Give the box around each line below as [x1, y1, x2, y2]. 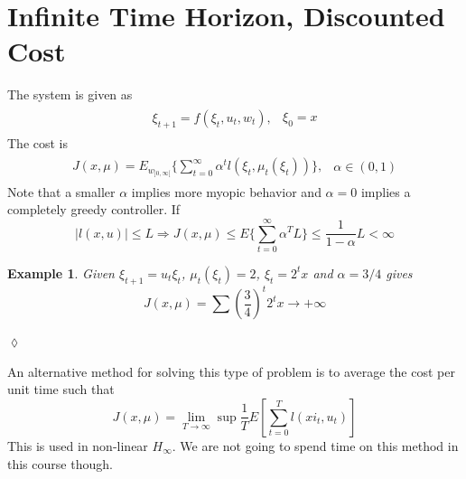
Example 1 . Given [7, 263, 115, 282]
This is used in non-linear [7, 436, 148, 455]
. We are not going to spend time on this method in [172, 436, 459, 455]
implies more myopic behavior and [131, 182, 322, 201]
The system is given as [7, 85, 133, 104]
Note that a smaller [7, 182, 116, 201]
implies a [360, 182, 411, 201]
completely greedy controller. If [7, 200, 181, 219]
